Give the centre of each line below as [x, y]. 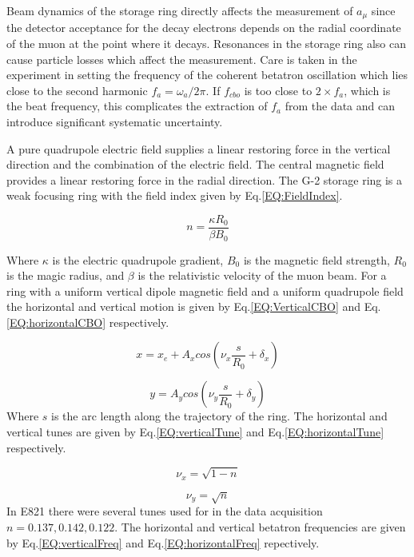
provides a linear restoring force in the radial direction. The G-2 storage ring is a [205, 179]
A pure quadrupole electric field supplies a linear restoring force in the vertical [199, 148]
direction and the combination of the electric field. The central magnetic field [195, 164]
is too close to [278, 90]
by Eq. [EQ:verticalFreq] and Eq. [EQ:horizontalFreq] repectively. [163, 542]
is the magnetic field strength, [316, 259]
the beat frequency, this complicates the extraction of [137, 106]
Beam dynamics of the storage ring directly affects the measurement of [180, 10]
